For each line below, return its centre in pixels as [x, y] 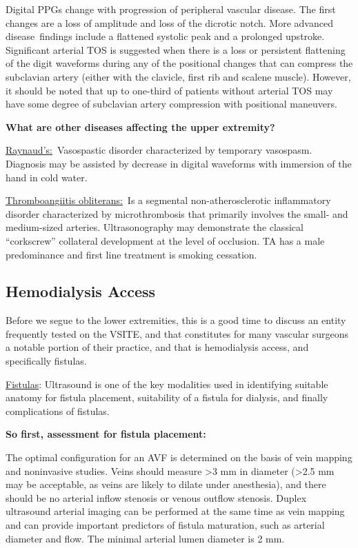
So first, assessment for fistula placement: [106, 434]
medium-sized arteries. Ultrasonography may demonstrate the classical [155, 227]
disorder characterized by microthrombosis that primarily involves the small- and [177, 213]
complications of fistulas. [58, 410]
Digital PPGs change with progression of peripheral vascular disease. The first [171, 9]
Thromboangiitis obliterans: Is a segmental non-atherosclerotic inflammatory [168, 200]
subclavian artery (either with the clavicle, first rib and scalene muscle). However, [178, 76]
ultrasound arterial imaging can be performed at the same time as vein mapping [175, 511]
